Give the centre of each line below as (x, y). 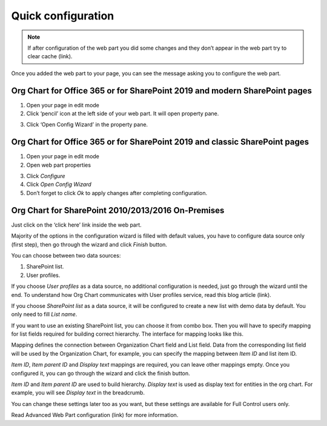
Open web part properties (58, 165)
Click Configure (46, 176)
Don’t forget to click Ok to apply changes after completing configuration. (117, 193)
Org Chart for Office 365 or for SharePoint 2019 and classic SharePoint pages (160, 142)
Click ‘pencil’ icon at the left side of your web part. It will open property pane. (123, 114)
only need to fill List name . (44, 315)
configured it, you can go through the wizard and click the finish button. (101, 373)
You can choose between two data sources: (66, 255)
